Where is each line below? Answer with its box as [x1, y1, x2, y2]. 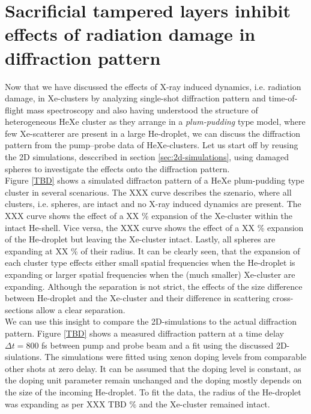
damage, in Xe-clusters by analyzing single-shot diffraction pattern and [5, 92, 266, 104]
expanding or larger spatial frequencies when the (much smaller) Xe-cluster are [5, 268, 295, 280]
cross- [272, 292, 294, 304]
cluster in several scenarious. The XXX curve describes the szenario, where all [5, 185, 292, 198]
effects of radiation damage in [5, 22, 256, 46]
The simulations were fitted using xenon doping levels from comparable [44, 350, 307, 363]
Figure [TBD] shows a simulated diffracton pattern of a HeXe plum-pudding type [5, 174, 304, 187]
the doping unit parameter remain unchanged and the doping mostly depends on [5, 374, 302, 386]
